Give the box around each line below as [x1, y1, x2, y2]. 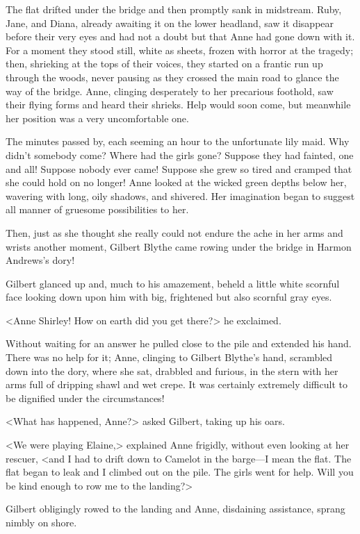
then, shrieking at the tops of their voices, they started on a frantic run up [6, 56, 323, 71]
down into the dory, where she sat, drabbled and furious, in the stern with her [6, 363, 338, 378]
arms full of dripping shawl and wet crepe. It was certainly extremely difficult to [6, 377, 347, 392]
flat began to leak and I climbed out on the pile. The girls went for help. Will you [6, 465, 354, 479]
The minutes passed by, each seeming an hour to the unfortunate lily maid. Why [6, 134, 350, 149]
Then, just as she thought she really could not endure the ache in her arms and [6, 225, 343, 240]
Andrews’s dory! [6, 253, 75, 267]
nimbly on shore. [6, 515, 77, 529]
